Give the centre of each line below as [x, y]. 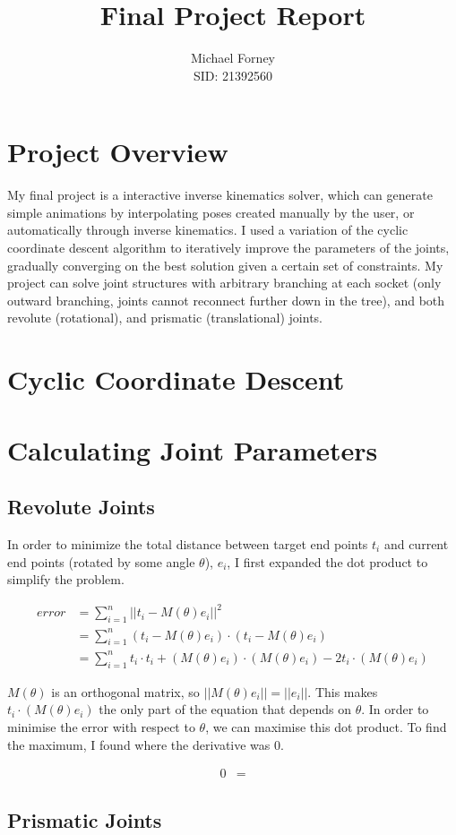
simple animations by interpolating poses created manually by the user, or [211, 212]
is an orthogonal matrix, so [125, 691]
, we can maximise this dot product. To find [326, 726]
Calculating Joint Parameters [193, 449]
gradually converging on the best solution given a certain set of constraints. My [225, 265]
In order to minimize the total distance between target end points [188, 543]
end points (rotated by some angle [101, 561]
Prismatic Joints [85, 819]
